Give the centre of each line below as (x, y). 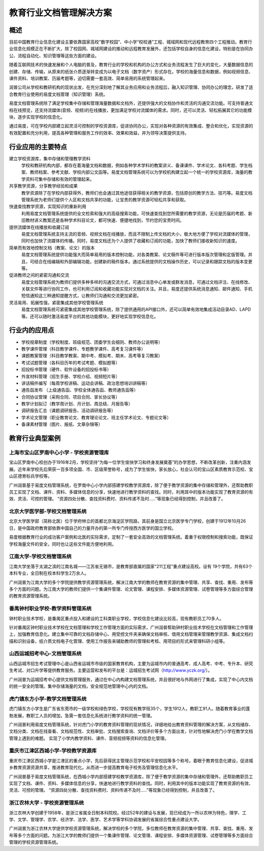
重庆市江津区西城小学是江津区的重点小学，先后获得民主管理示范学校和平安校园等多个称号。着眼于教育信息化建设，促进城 (131, 760)
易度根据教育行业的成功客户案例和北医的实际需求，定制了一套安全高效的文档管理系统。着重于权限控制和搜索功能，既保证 (131, 537)
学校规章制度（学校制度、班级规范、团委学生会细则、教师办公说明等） (92, 342)
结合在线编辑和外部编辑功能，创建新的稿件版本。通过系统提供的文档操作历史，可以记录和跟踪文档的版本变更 (143, 261)
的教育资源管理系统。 (31, 596)
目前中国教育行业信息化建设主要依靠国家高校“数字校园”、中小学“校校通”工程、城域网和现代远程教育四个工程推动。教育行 (131, 42)
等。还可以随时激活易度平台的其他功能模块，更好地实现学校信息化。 (90, 316)
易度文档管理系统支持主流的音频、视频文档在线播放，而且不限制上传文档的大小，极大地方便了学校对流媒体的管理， (137, 234)
